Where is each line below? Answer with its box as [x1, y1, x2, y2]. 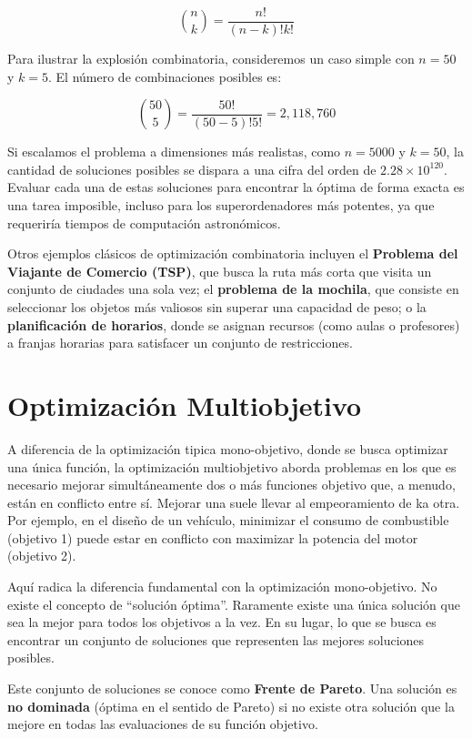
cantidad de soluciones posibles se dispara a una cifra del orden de [7, 159, 377, 178]
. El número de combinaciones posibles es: [48, 66, 282, 86]
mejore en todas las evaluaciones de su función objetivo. [7, 714, 318, 734]
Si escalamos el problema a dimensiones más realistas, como [7, 142, 341, 161]
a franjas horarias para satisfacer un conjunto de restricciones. [7, 333, 353, 352]
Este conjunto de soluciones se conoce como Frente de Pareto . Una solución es [7, 679, 457, 698]
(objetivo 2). [7, 546, 76, 565]
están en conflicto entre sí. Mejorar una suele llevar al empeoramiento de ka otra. [7, 492, 460, 511]
